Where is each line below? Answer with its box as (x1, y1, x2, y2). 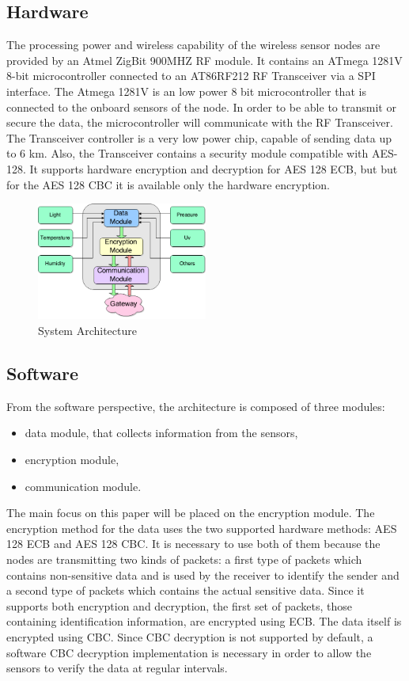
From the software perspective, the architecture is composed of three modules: (6, 398, 385, 414)
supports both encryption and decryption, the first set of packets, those (6, 597, 352, 614)
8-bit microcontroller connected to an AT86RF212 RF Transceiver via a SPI (6, 67, 376, 84)
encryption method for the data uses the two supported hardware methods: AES (6, 519, 397, 536)
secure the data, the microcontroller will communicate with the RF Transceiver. (6, 114, 393, 131)
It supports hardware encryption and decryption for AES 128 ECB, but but (29, 160, 398, 177)
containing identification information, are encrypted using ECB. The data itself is (6, 613, 402, 630)
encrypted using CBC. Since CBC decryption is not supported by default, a (6, 628, 373, 645)
